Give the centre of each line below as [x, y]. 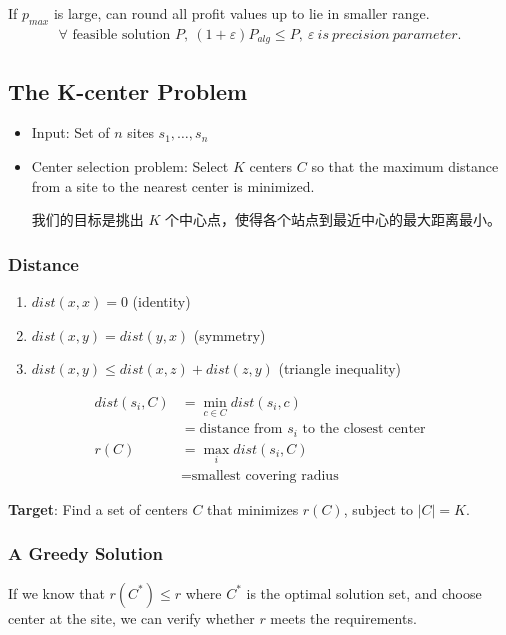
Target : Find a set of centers [98, 508]
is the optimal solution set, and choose [364, 592]
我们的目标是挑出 [87, 219]
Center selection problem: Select [130, 166]
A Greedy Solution [85, 553]
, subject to [378, 508]
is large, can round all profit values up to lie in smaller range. [241, 13]
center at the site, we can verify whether [131, 617]
